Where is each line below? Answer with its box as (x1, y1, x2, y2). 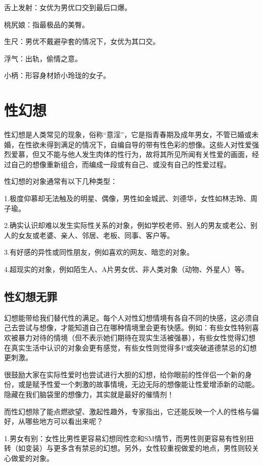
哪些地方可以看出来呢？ (25, 416, 103, 426)
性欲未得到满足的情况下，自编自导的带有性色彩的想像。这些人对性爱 (25, 139, 252, 149)
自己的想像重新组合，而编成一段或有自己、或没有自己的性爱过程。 (11, 159, 231, 169)
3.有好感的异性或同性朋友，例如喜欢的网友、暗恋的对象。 (4, 247, 194, 257)
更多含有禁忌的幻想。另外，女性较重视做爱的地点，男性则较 (53, 443, 252, 453)
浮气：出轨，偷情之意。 (4, 53, 82, 63)
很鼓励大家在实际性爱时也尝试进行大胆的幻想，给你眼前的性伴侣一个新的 (4, 369, 245, 379)
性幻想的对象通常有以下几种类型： (4, 176, 117, 186)
